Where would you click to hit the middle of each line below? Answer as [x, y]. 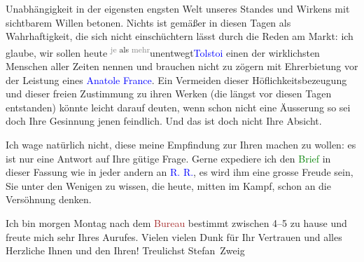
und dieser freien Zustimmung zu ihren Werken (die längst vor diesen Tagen [169, 94]
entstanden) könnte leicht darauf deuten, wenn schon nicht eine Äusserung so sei [178, 107]
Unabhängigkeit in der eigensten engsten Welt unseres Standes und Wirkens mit [178, 8]
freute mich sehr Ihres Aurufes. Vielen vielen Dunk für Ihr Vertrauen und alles [174, 236]
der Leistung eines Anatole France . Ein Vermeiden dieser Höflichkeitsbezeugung [176, 80]
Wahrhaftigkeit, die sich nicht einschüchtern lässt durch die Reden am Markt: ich [180, 36]
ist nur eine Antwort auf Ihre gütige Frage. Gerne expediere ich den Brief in [168, 158]
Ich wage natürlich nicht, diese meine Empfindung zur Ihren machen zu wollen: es [181, 144]
